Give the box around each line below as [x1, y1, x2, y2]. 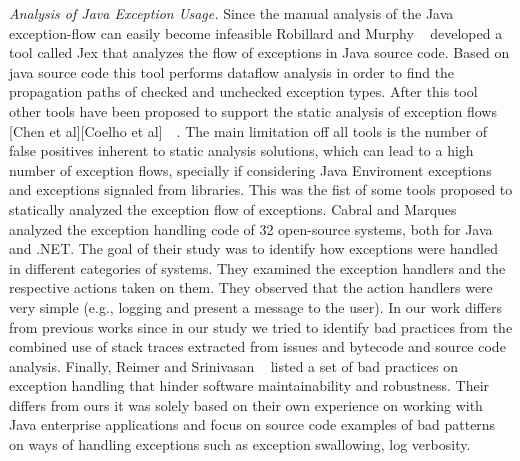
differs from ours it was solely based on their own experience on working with [9, 394, 483, 415]
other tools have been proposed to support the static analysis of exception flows [9, 100, 497, 121]
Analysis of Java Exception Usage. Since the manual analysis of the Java [9, 3, 454, 23]
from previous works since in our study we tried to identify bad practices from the [9, 316, 513, 337]
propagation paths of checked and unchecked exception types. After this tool [9, 81, 478, 102]
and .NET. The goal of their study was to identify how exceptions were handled [9, 238, 498, 259]
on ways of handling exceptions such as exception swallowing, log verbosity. [9, 434, 471, 455]
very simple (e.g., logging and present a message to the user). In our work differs [9, 296, 502, 317]
